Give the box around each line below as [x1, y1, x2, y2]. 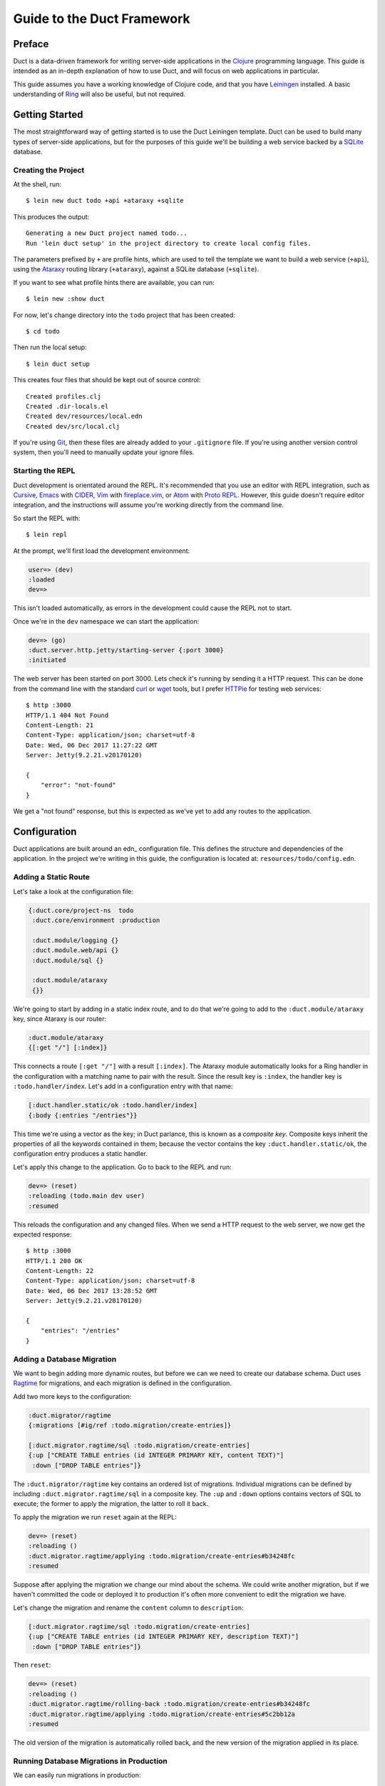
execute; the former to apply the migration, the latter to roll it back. [13, 1500, 209, 1508]
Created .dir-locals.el [26, 402, 109, 410]
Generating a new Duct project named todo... [26, 229, 188, 237]
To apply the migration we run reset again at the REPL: [13, 1512, 178, 1521]
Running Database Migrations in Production [13, 1756, 168, 1766]
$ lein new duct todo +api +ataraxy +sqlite [26, 196, 185, 205]
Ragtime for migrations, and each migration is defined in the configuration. [13, 1379, 232, 1387]
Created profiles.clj [26, 392, 101, 400]
